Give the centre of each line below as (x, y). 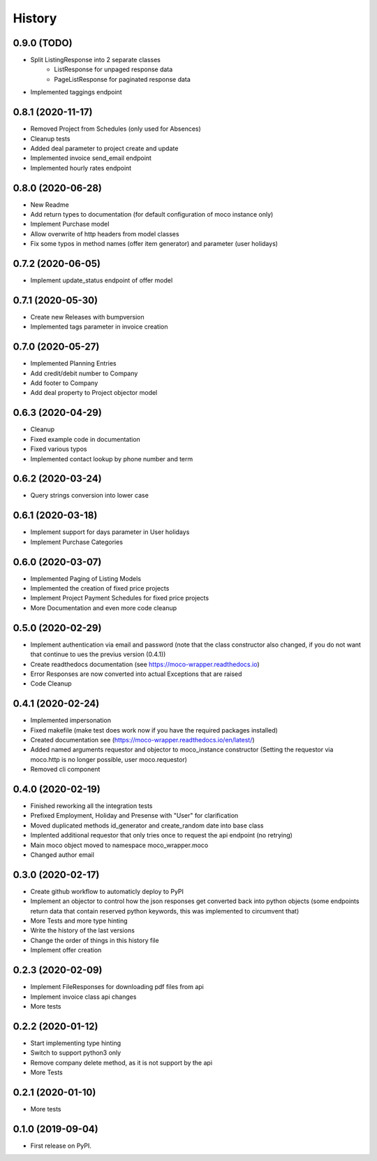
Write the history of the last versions (83, 930)
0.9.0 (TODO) (43, 43)
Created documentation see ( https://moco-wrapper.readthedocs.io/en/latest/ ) (142, 740)
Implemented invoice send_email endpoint (91, 158)
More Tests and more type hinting (79, 921)
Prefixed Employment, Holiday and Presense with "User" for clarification (134, 816)
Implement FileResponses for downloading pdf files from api (117, 987)
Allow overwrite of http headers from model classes (105, 233)
